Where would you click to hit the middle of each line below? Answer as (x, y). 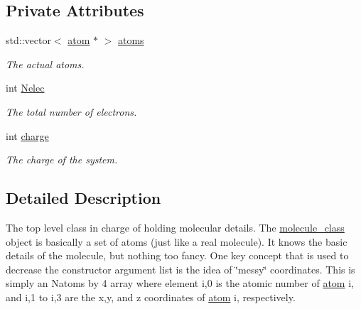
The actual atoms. (45, 64)
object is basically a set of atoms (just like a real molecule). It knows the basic (177, 241)
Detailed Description (83, 198)
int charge (27, 135)
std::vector (28, 40)
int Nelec (25, 88)
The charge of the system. (62, 159)
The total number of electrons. (71, 111)
